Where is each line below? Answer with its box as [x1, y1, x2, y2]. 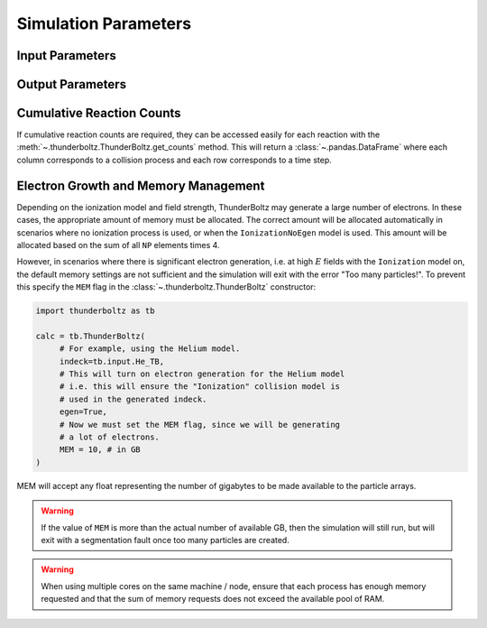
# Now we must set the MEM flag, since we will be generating [59, 420, 341, 429]
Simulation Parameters [16, 14, 192, 33]
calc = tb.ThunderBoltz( [35, 330, 146, 341]
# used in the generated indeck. [59, 393, 207, 404]
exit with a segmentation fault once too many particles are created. [41, 534, 290, 545]
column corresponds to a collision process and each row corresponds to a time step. [16, 154, 333, 165]
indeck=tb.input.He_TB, [59, 356, 165, 366]
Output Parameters [16, 77, 126, 92]
